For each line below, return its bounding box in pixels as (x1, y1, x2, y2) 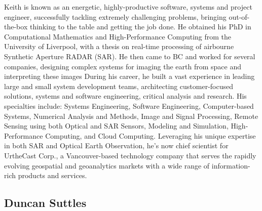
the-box (4, 21, 28, 32)
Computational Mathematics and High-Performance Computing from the (4, 31, 232, 41)
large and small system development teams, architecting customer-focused (4, 80, 234, 91)
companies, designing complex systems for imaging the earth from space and (4, 61, 241, 71)
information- (211, 160, 250, 171)
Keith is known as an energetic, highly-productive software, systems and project (4, 2, 252, 12)
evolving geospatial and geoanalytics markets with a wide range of (4, 160, 210, 171)
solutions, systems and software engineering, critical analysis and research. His (4, 91, 247, 101)
